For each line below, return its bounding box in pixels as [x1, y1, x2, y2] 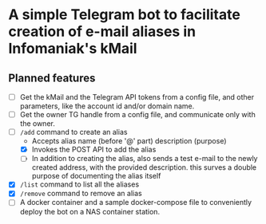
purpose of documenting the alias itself [31, 171, 161, 181]
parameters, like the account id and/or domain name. [19, 101, 195, 111]
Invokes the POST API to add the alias [31, 145, 157, 155]
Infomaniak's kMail [8, 40, 137, 57]
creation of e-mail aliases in [8, 22, 197, 41]
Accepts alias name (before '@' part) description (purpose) [31, 136, 227, 146]
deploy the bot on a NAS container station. [19, 206, 161, 216]
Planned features [8, 71, 96, 84]
